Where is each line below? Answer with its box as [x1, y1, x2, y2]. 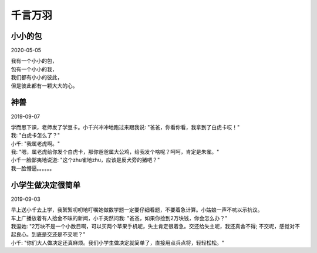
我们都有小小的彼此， [11, 74, 63, 81]
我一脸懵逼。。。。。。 [11, 164, 55, 171]
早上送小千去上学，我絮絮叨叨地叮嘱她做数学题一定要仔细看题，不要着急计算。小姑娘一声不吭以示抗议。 [11, 206, 263, 214]
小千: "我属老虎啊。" [11, 140, 60, 147]
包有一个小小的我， [11, 65, 58, 73]
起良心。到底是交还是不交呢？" [11, 231, 86, 238]
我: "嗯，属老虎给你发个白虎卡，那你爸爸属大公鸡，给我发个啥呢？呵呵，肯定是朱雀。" [11, 149, 220, 156]
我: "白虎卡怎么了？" [11, 132, 60, 139]
